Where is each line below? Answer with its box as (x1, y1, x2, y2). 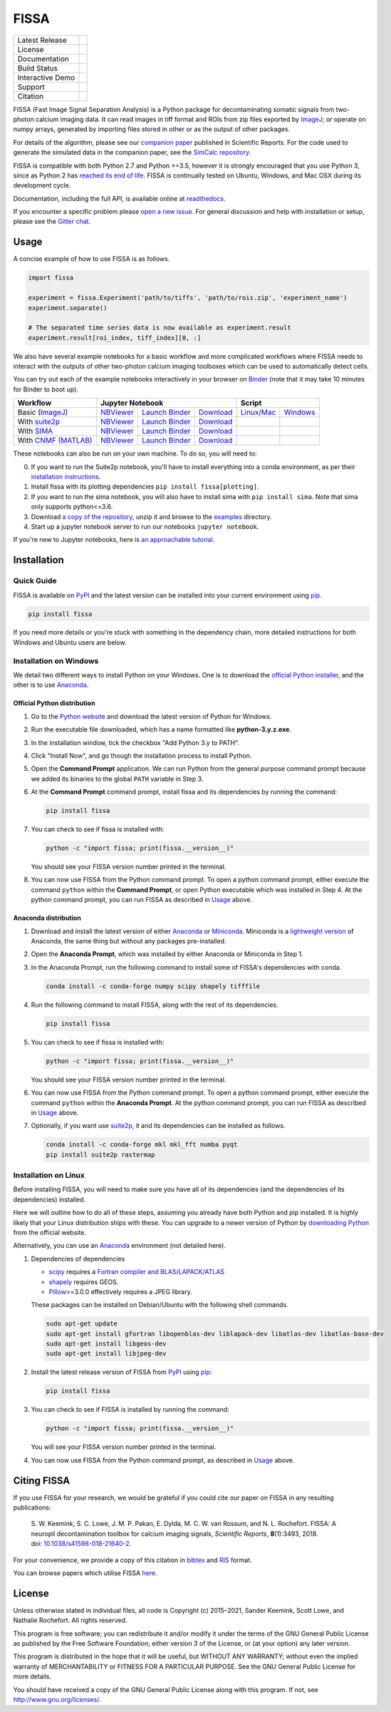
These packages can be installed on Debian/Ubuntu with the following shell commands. (31, 1301, 288, 1309)
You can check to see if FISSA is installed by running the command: (31, 1405, 229, 1414)
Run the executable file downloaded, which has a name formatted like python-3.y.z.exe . (31, 725, 291, 734)
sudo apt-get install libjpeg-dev (46, 1350, 167, 1358)
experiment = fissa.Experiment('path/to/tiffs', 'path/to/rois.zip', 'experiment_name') (28, 294, 348, 302)
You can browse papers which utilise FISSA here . (13, 1569, 157, 1577)
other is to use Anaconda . (13, 681, 89, 690)
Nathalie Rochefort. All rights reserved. (13, 1616, 127, 1625)
